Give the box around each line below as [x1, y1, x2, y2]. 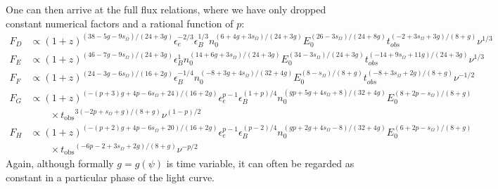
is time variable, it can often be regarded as [166, 156, 355, 171]
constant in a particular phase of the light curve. [6, 169, 215, 184]
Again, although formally [6, 156, 114, 171]
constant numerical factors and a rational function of [6, 15, 234, 30]
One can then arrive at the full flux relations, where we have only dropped [6, 2, 326, 16]
